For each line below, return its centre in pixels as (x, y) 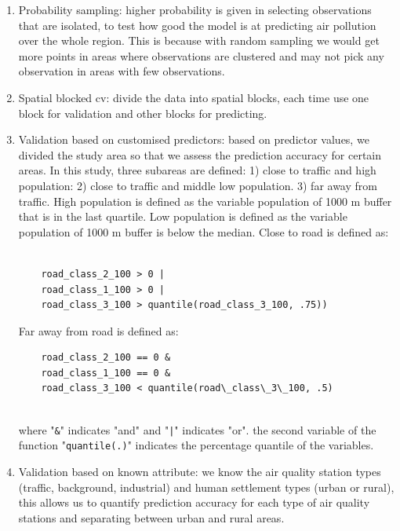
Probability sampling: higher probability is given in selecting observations (195, 9)
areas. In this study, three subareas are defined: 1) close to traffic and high (197, 170)
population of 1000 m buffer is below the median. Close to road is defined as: (204, 231)
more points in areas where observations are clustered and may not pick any (201, 55)
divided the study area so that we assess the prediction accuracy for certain (200, 154)
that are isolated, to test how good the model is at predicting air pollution (197, 25)
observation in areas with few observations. (122, 71)
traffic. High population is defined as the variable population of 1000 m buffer (205, 201)
